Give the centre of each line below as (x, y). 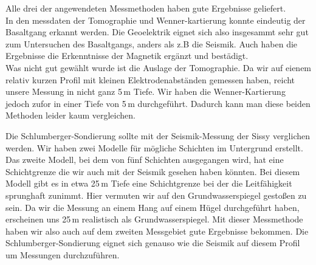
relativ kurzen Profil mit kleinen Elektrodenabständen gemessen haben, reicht (150, 79)
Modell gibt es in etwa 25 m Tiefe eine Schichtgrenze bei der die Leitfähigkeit (149, 183)
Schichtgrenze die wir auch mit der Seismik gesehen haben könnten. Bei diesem (153, 171)
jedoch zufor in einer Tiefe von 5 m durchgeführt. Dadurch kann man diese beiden (158, 103)
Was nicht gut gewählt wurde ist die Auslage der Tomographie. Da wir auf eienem (159, 67)
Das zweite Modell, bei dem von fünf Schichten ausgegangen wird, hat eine (145, 160)
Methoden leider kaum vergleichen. (70, 115)
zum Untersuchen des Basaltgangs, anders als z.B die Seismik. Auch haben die (152, 43)
